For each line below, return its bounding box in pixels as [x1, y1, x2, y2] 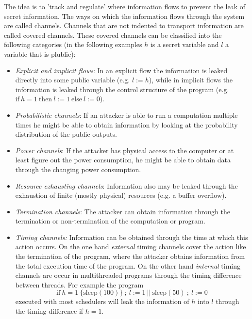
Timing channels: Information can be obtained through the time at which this [15, 232, 248, 242]
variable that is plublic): [4, 48, 76, 59]
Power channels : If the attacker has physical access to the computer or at [15, 145, 234, 155]
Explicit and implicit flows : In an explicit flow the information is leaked [15, 65, 228, 75]
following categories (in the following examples [4, 39, 142, 49]
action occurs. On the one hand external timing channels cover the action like [15, 241, 246, 252]
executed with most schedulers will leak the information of [15, 296, 189, 306]
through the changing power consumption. [15, 164, 141, 174]
